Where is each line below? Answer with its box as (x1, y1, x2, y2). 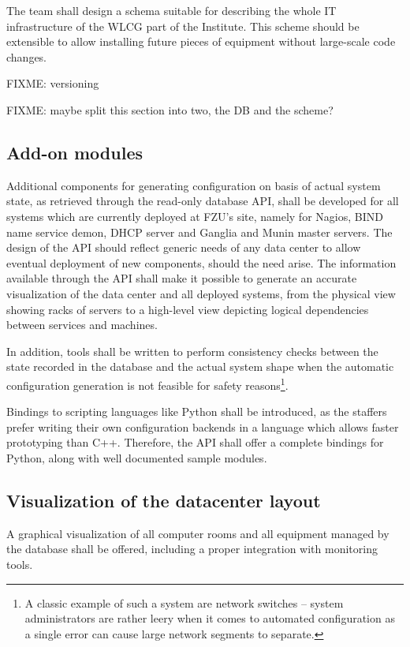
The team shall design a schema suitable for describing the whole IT (6, 2, 337, 18)
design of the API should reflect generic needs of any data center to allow (6, 239, 361, 256)
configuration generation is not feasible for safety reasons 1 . (6, 374, 289, 393)
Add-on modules (6, 140, 143, 164)
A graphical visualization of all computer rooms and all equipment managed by (6, 525, 389, 541)
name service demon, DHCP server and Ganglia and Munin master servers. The (6, 223, 393, 240)
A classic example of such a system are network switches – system (24, 594, 344, 611)
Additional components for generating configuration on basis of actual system (6, 177, 381, 193)
